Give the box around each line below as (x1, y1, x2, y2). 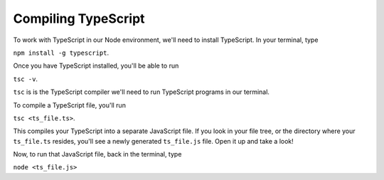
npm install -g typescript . (13, 48, 110, 57)
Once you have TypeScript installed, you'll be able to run (13, 61, 179, 70)
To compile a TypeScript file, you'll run (13, 100, 126, 110)
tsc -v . (13, 75, 38, 83)
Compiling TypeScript (13, 11, 145, 26)
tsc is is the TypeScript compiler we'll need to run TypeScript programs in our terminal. (13, 88, 270, 96)
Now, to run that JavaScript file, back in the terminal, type (13, 150, 182, 159)
